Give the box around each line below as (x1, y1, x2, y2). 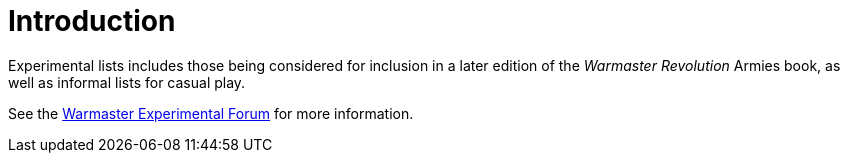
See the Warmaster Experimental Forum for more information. (8, 104, 414, 122)
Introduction (8, 4, 176, 38)
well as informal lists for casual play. (8, 73, 246, 91)
